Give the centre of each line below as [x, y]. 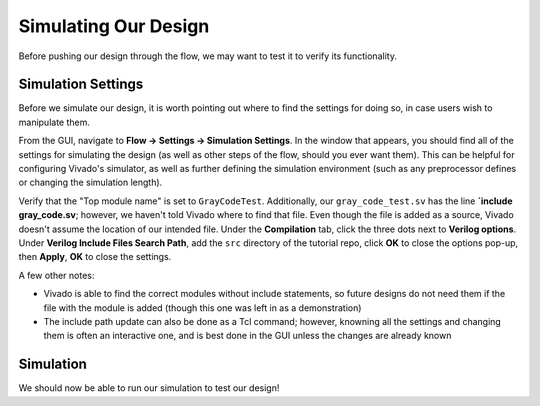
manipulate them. [54, 122]
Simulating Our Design [114, 26]
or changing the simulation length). [90, 182]
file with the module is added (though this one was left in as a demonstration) [202, 307]
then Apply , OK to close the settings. [95, 257]
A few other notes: [56, 275]
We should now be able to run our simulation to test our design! [149, 388]
